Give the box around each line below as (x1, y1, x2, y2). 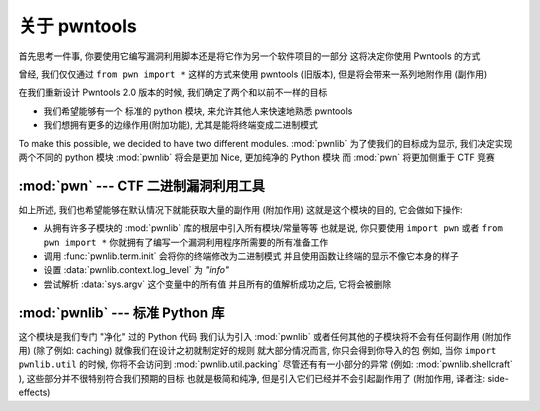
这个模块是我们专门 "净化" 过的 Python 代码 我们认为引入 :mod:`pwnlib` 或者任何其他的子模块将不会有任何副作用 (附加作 (18, 330, 512, 342)
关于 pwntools (18, 15, 137, 37)
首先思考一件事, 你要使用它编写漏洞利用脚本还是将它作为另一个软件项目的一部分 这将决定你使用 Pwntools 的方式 (18, 50, 481, 62)
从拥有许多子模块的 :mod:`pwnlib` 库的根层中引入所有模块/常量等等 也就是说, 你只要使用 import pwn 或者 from (43, 222, 504, 234)
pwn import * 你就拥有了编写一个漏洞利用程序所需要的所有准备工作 (43, 236, 329, 248)
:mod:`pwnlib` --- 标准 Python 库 (18, 304, 225, 321)
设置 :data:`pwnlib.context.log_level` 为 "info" (43, 264, 230, 276)
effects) (18, 386, 51, 399)
